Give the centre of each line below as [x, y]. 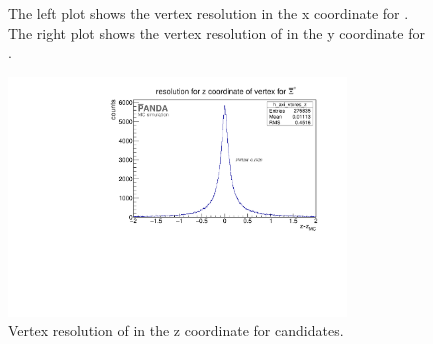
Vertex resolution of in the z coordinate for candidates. [176, 330]
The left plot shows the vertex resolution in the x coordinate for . [208, 13]
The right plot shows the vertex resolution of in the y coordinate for [216, 32]
